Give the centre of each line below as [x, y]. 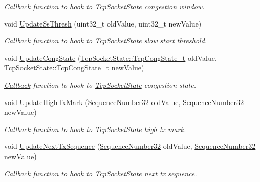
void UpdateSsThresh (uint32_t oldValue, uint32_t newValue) [103, 23]
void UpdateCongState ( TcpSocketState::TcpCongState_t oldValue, [111, 57]
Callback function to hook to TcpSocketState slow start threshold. [106, 41]
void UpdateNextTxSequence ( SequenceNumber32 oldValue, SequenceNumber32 [130, 146]
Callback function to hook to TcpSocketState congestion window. [104, 6]
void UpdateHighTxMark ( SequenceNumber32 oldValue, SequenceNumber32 [124, 102]
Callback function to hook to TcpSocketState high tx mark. [95, 129]
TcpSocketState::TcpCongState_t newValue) [74, 68]
